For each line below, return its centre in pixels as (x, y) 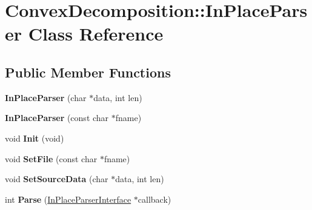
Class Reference (96, 34)
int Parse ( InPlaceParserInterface (68, 199)
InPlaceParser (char (46, 97)
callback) (154, 199)
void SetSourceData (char (57, 179)
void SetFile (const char (51, 158)
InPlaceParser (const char (57, 118)
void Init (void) (35, 138)
